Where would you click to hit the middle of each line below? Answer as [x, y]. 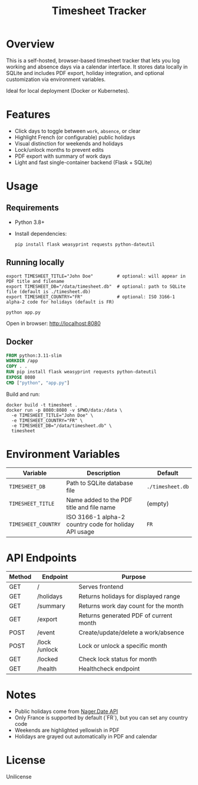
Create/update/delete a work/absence [131, 632]
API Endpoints [42, 558]
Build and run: [23, 394]
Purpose [134, 576]
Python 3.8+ [30, 222]
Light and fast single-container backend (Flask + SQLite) [83, 162]
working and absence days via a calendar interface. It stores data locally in [97, 67]
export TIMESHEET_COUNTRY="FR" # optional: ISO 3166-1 [91, 297]
